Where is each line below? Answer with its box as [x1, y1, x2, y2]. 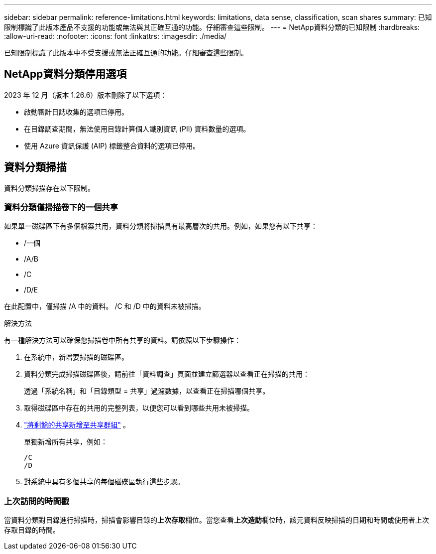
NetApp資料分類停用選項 [4, 68, 127, 81]
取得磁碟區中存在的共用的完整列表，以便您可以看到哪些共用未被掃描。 [24, 404, 254, 413]
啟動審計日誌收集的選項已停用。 [24, 107, 128, 116]
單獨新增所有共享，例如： [24, 437, 108, 446]
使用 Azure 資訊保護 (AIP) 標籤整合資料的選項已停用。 [24, 141, 200, 150]
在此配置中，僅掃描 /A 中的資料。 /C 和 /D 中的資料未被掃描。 [4, 302, 206, 311]
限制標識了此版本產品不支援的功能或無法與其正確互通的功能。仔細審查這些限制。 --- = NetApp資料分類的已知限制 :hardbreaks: [4, 23, 420, 31]
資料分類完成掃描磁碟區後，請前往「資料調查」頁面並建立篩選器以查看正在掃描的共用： [24, 370, 310, 379]
